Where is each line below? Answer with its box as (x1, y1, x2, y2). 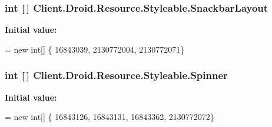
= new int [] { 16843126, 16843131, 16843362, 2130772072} (5, 111, 214, 123)
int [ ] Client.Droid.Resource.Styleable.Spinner (5, 68, 228, 83)
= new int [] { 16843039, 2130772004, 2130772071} (5, 43, 185, 55)
